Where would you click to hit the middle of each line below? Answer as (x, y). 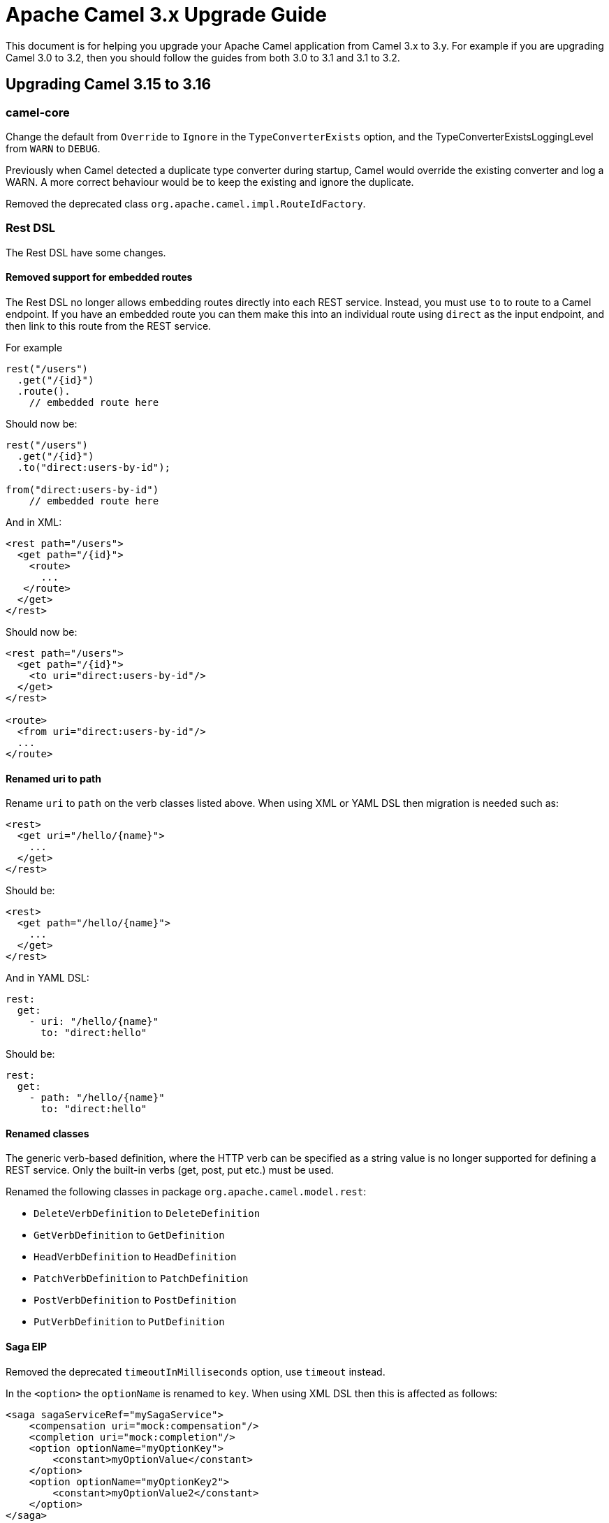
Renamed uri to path (53, 778)
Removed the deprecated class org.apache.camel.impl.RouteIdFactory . (186, 203)
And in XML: (34, 522)
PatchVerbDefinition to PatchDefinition (141, 1278)
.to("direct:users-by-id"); (94, 467)
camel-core (38, 112)
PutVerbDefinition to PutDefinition (129, 1322)
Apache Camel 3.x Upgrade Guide (166, 15)
